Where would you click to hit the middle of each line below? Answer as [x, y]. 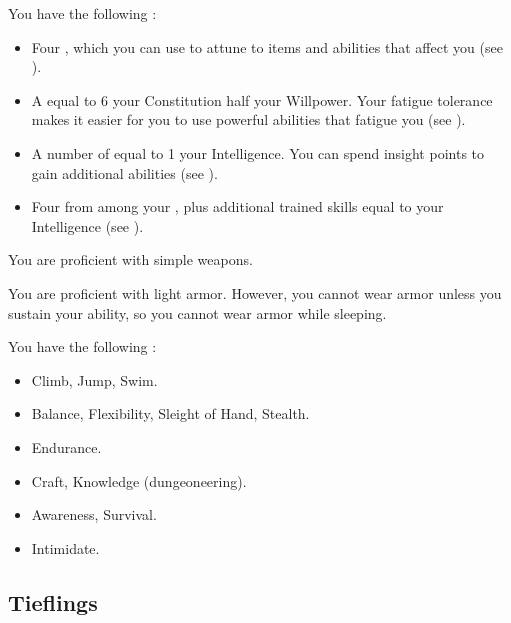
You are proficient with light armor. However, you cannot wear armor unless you [255, 292]
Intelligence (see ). [87, 225]
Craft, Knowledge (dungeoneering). [139, 480]
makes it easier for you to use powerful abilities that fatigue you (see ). [248, 119]
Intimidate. [65, 547]
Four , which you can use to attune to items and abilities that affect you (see [267, 46]
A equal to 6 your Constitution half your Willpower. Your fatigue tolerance [262, 99]
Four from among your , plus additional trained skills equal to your [237, 206]
